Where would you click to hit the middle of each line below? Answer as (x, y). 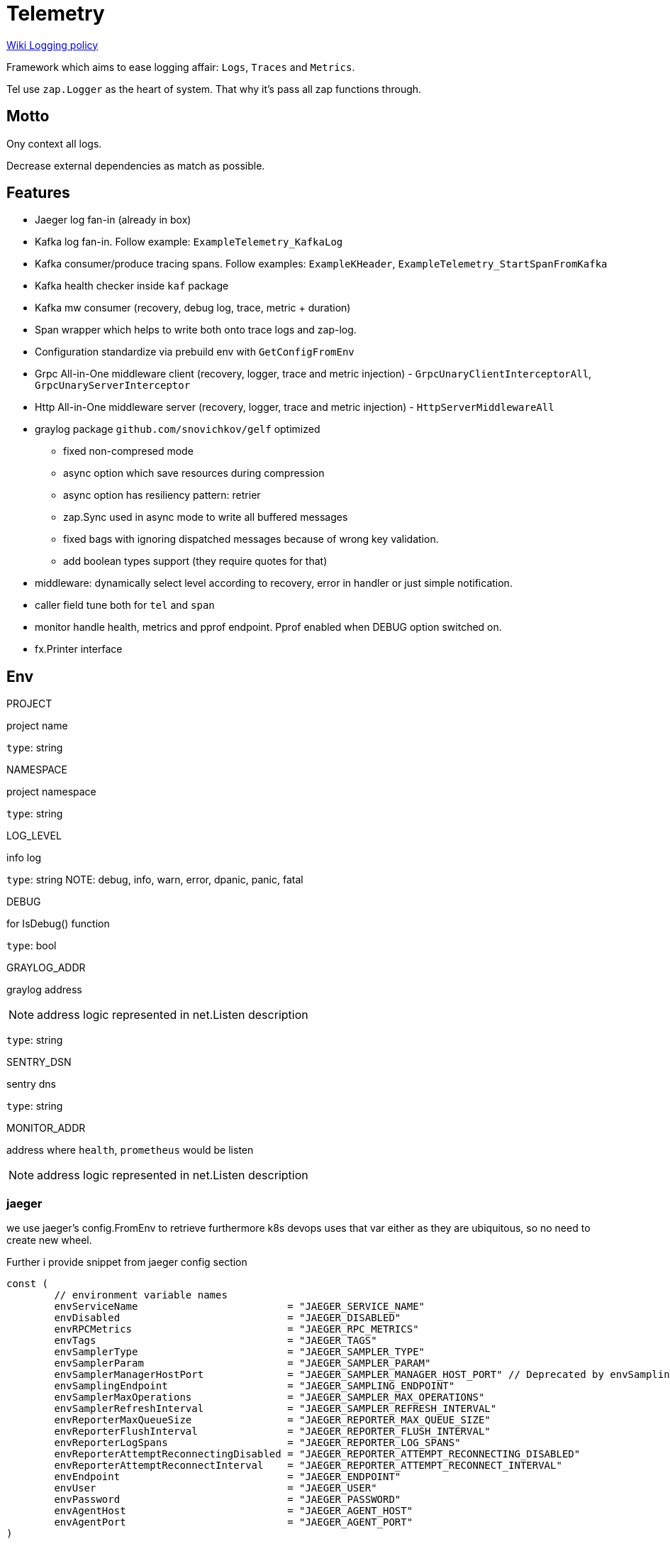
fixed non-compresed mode (128, 451)
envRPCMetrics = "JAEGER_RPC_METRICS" (236, 1329)
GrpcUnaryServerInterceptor (113, 386)
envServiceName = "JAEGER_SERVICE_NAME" (240, 1307)
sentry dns (31, 1084)
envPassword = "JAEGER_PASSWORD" (228, 1500)
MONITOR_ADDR (46, 1128)
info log (24, 858)
